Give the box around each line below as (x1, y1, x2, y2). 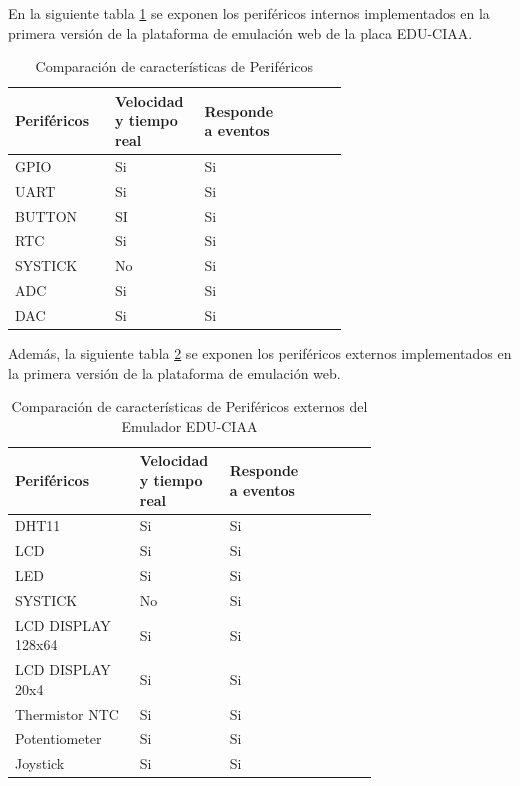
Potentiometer (15, 728, 102, 749)
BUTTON (15, 205, 78, 226)
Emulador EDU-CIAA (121, 415, 258, 436)
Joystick (15, 753, 65, 774)
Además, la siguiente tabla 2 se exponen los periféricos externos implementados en (8, 342, 512, 363)
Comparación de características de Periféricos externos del (11, 396, 368, 417)
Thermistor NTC (15, 703, 119, 724)
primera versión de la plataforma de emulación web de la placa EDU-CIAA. (8, 22, 473, 43)
